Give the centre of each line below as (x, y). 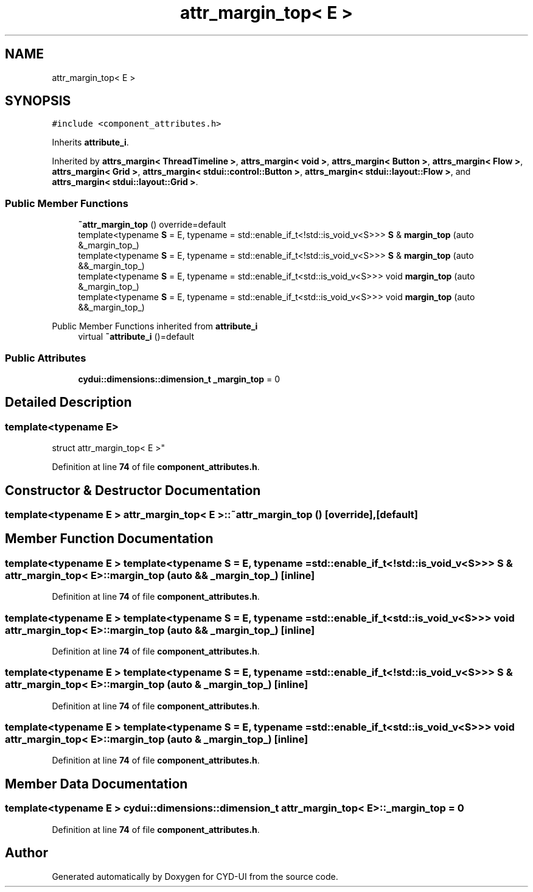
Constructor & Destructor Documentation (133, 490)
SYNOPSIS (38, 101)
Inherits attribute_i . (90, 142)
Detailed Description (68, 402)
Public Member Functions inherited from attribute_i (155, 326)
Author (26, 853)
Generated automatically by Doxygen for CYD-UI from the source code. (195, 876)
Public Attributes (46, 358)
